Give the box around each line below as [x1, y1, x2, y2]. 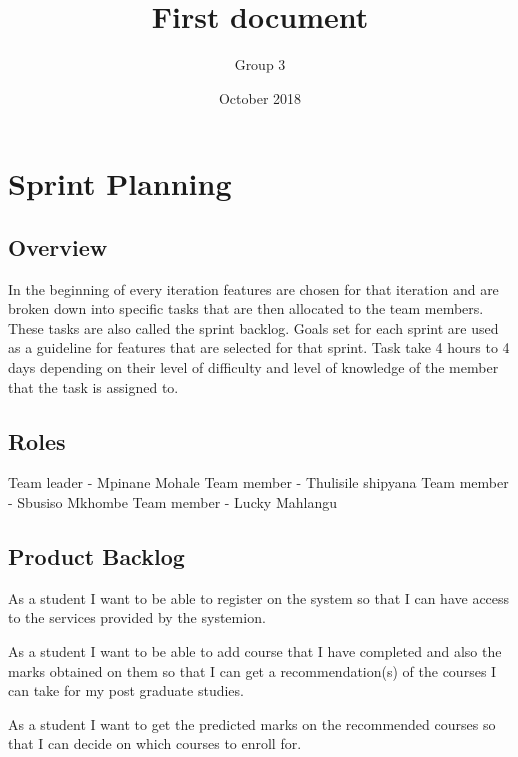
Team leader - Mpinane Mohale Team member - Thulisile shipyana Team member [8, 472, 509, 493]
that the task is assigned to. [8, 376, 179, 397]
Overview [8, 231, 108, 262]
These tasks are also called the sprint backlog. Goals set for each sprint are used [8, 317, 499, 338]
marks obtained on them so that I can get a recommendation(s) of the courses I [8, 660, 497, 681]
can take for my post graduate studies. [8, 680, 244, 701]
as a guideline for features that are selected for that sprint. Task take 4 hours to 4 [8, 337, 510, 358]
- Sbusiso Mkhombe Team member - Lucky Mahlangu [8, 492, 337, 513]
